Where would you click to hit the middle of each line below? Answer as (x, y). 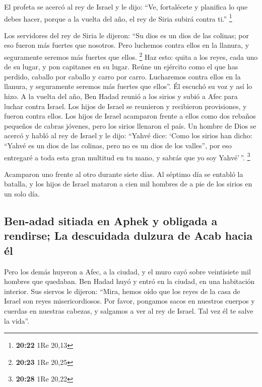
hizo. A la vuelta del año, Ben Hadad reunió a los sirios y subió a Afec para (121, 96)
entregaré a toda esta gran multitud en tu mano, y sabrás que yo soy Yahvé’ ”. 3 (127, 156)
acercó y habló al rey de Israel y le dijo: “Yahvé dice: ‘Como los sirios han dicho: (128, 135)
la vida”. (17, 320)
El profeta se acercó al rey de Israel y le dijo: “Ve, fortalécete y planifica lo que (126, 7)
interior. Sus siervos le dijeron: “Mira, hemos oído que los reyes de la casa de (122, 291)
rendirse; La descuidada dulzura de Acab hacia (128, 235)
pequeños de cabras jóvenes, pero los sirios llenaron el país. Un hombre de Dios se (130, 125)
